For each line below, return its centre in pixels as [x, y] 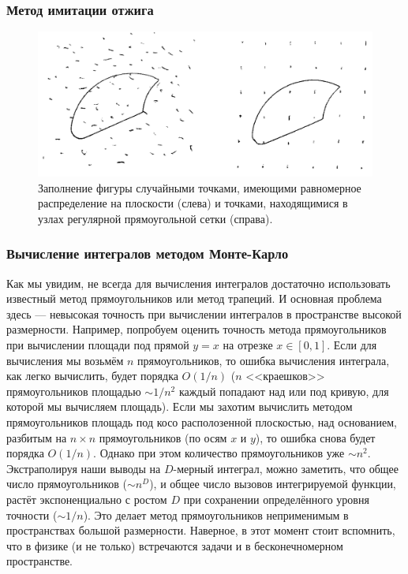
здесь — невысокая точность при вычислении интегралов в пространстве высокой [204, 313]
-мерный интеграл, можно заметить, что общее [286, 468]
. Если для [352, 345]
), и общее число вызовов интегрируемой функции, [273, 484]
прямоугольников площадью [74, 391]
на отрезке [248, 345]
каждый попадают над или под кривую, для [284, 391]
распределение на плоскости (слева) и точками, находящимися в [193, 203]
